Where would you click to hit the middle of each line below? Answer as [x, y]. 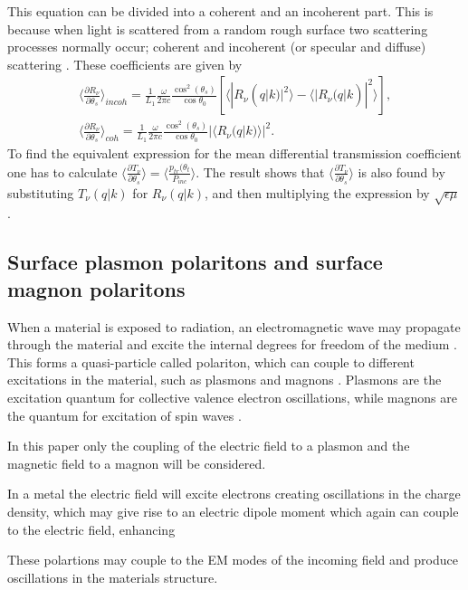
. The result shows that [260, 171]
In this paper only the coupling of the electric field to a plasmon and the [209, 446]
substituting [41, 192]
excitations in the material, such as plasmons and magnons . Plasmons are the [224, 380]
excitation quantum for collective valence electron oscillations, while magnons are [232, 397]
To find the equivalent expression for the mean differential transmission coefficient [234, 153]
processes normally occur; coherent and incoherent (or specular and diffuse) [217, 47]
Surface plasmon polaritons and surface [195, 262]
